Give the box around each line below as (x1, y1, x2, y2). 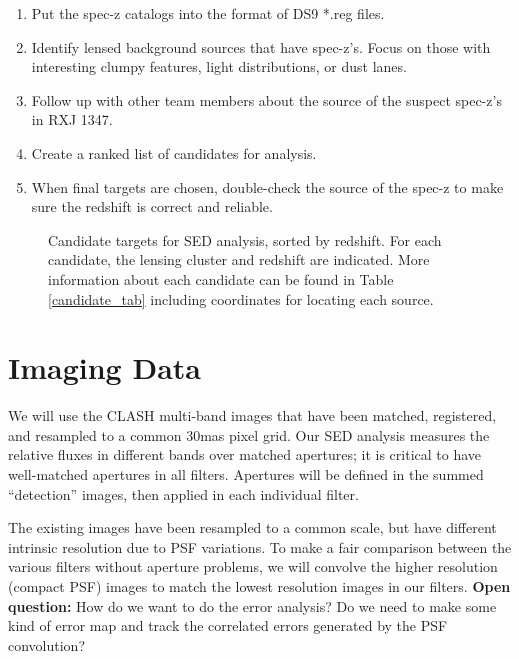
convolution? (8, 634, 86, 655)
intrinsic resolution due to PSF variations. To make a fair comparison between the (8, 536, 512, 557)
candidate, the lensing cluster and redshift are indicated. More (48, 249, 430, 270)
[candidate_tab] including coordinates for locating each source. (48, 288, 434, 309)
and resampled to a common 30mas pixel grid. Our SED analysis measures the (8, 424, 490, 445)
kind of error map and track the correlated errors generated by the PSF (8, 615, 448, 636)
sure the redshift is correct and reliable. (31, 196, 273, 217)
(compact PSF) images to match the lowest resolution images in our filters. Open (8, 576, 511, 596)
